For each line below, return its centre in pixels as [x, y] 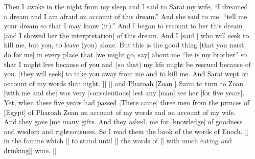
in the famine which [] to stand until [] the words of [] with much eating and [118, 141]
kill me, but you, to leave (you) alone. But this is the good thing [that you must [124, 45]
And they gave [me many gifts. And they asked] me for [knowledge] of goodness [123, 122]
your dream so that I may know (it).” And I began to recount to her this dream [123, 26]
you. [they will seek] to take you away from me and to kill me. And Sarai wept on [127, 74]
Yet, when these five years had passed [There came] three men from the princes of [127, 102]
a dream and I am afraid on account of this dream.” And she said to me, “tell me [126, 16]
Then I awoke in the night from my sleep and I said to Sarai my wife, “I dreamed [126, 6]
